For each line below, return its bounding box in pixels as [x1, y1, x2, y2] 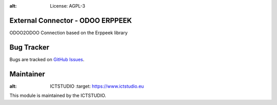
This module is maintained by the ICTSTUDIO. [9, 92, 106, 99]
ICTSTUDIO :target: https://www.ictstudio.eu [50, 83, 144, 89]
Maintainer [9, 69, 46, 78]
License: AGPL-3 [50, 3, 86, 9]
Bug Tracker [9, 43, 50, 51]
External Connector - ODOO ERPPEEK [9, 16, 132, 25]
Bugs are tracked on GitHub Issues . [9, 56, 85, 62]
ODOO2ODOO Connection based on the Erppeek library [9, 30, 128, 36]
